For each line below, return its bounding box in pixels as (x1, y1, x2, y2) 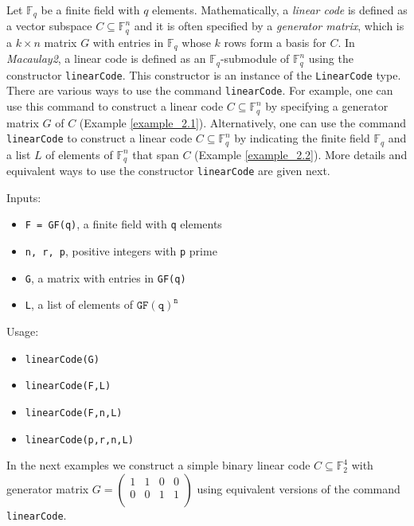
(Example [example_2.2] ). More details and (194, 146, 408, 162)
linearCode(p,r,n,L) (25, 434, 134, 446)
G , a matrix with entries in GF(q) (25, 269, 186, 286)
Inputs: (6, 189, 41, 205)
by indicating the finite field (234, 130, 370, 146)
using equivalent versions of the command (197, 480, 400, 497)
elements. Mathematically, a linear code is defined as (152, 2, 408, 18)
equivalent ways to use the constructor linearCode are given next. (6, 162, 330, 179)
